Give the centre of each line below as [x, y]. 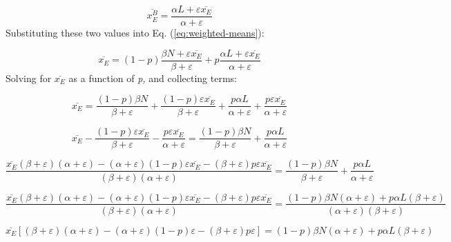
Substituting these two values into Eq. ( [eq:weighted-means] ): [135, 33]
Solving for [29, 78]
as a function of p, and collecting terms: [153, 78]
